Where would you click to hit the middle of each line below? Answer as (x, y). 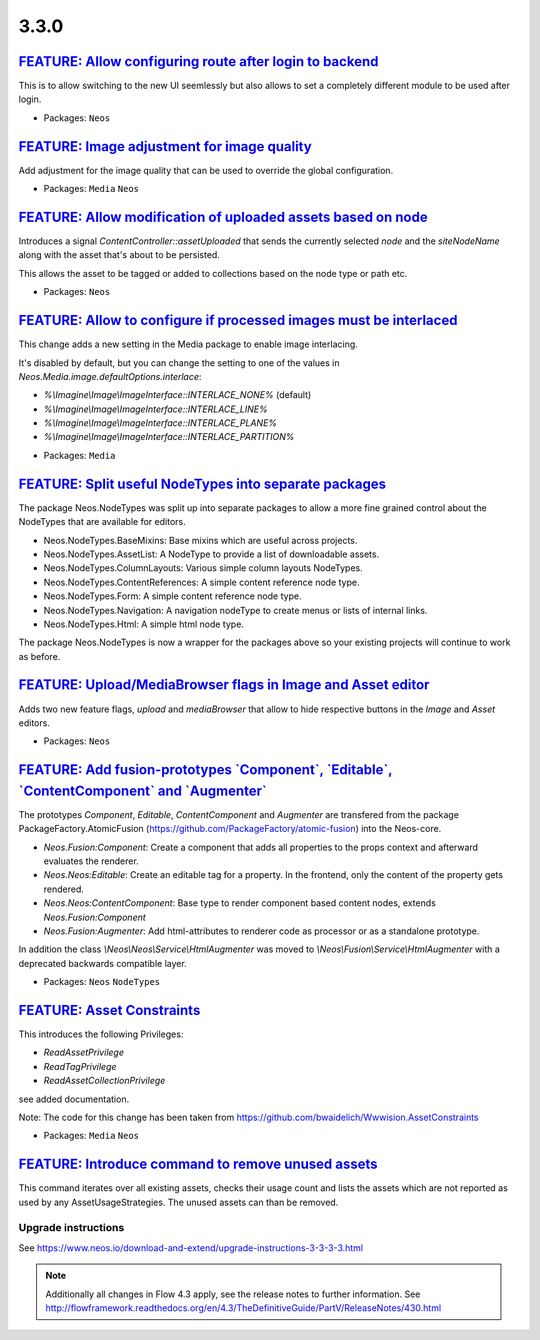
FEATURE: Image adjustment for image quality (165, 146)
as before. (39, 656)
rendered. (64, 889)
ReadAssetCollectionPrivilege (104, 1081)
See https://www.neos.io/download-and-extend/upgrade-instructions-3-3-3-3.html (191, 1247)
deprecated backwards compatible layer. (102, 963)
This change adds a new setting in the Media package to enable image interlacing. (188, 344)
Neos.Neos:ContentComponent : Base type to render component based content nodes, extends (240, 903)
